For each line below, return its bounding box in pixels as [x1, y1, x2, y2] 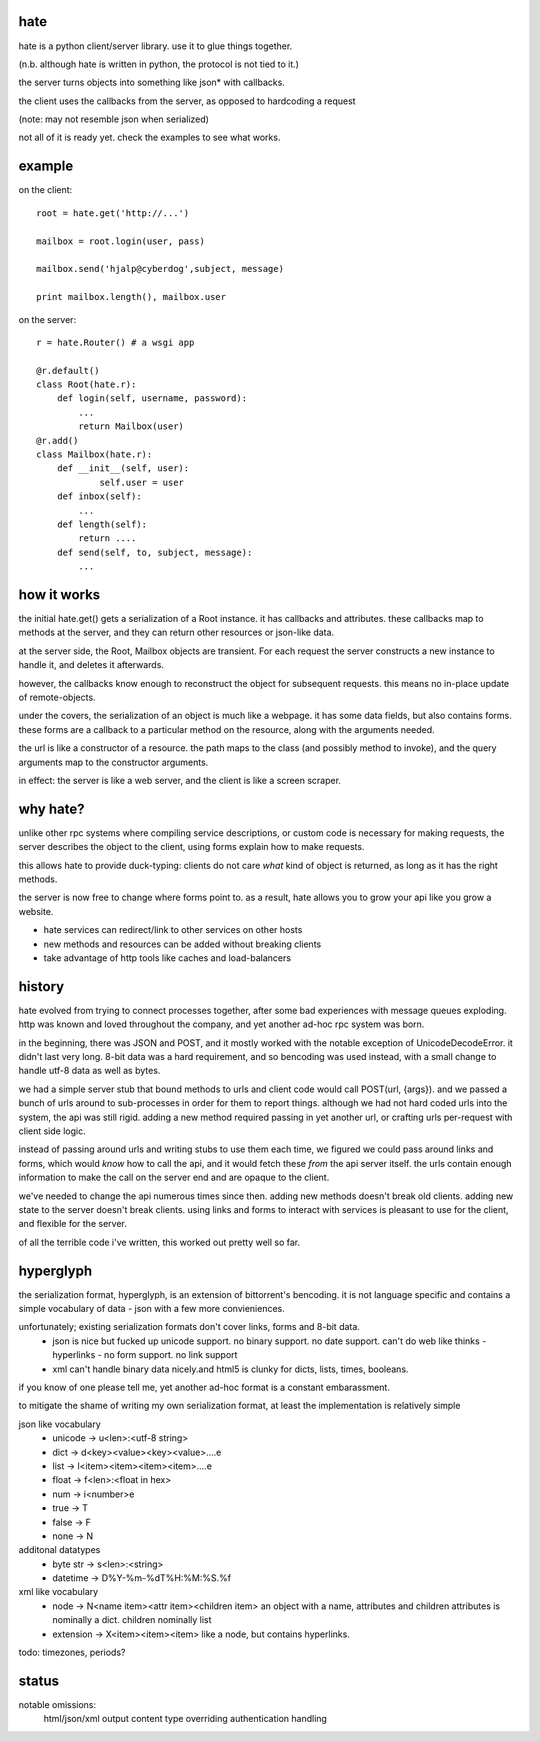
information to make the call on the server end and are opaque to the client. [18, 1171, 330, 1184]
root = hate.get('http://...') [36, 207, 190, 219]
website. [18, 905, 54, 917]
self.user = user [99, 476, 185, 488]
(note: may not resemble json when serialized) [18, 113, 210, 125]
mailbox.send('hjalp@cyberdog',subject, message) [36, 263, 285, 275]
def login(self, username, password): [56, 393, 248, 404]
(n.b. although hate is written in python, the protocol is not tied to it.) [18, 58, 300, 70]
